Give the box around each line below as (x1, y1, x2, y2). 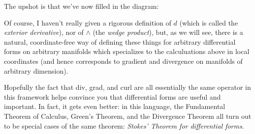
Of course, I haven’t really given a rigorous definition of (4, 17, 171, 27)
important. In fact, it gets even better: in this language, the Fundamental (4, 101, 225, 111)
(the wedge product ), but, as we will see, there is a (93, 27, 243, 37)
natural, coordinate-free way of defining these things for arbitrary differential (4, 36, 236, 47)
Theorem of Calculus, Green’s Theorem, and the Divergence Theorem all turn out (4, 110, 252, 121)
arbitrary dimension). (4, 65, 68, 76)
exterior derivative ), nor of (4, 27, 84, 37)
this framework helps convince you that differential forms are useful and (4, 91, 221, 102)
